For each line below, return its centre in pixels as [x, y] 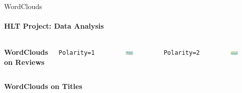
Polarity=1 [77, 53]
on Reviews [24, 62]
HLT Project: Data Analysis [54, 26]
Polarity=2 [182, 53]
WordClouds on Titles [43, 86]
